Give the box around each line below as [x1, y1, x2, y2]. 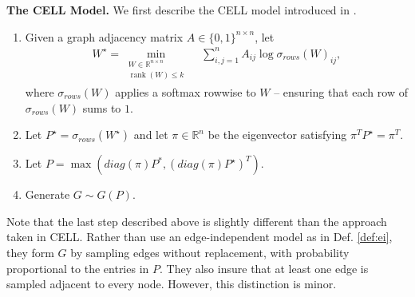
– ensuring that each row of [274, 83, 408, 100]
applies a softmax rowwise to [115, 83, 256, 100]
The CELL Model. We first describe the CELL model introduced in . [6, 2, 357, 18]
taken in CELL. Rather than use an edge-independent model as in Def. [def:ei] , [6, 228, 393, 245]
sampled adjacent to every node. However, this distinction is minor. [6, 275, 337, 292]
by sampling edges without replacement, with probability [70, 244, 350, 260]
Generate [25, 186, 70, 203]
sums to [82, 99, 121, 116]
